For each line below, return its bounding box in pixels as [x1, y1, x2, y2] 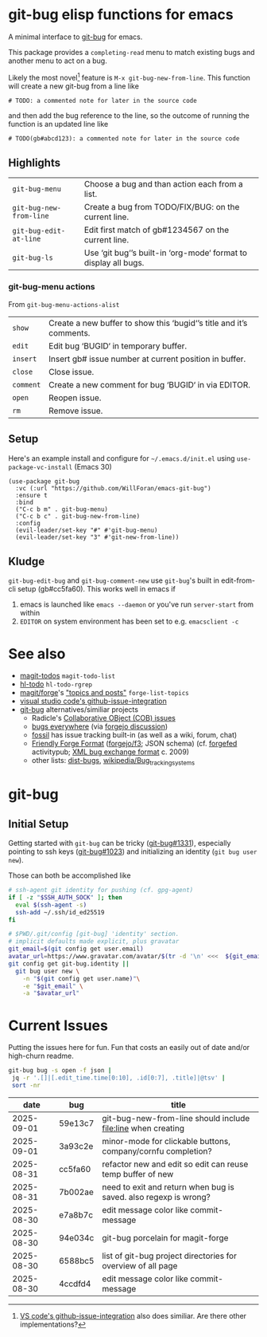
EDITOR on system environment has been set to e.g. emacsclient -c [19, 616, 239, 627]
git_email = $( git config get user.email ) [8, 945, 145, 954]
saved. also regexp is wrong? [102, 1191, 211, 1202]
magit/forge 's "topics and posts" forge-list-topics [19, 688, 189, 698]
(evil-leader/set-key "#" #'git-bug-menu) [15, 526, 158, 534]
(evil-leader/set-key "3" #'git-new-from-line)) [15, 533, 180, 541]
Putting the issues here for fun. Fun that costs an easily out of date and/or [8, 1043, 250, 1052]
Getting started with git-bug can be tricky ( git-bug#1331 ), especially [8, 839, 231, 848]
